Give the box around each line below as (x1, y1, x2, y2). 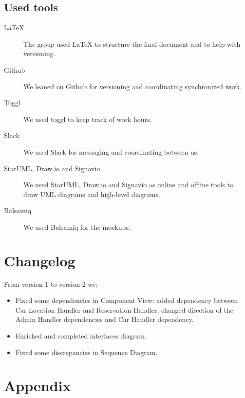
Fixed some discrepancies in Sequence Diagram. (15, 347, 158, 357)
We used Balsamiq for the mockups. (23, 221, 131, 232)
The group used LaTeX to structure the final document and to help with (23, 39, 241, 49)
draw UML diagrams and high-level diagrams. (23, 189, 160, 199)
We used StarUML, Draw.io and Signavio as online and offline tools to (23, 179, 234, 190)
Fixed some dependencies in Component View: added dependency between (15, 295, 238, 305)
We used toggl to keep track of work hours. (23, 114, 152, 124)
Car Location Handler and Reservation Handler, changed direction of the (15, 304, 233, 315)
